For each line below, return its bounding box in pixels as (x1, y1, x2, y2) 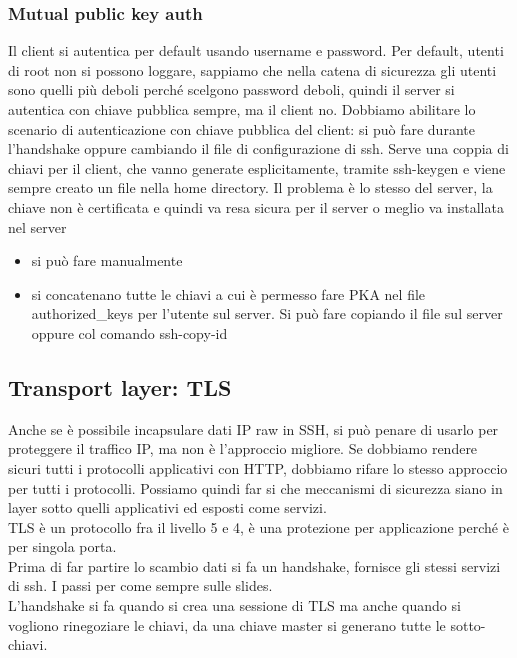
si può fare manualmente (31, 250, 183, 271)
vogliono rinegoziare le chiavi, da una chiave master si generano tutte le (8, 614, 446, 635)
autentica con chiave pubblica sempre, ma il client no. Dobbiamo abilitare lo (8, 99, 476, 119)
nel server (8, 216, 67, 237)
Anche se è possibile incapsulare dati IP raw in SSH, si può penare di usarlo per (8, 418, 499, 439)
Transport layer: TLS (8, 371, 232, 402)
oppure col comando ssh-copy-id (31, 322, 228, 343)
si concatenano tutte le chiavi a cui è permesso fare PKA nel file (31, 283, 426, 304)
